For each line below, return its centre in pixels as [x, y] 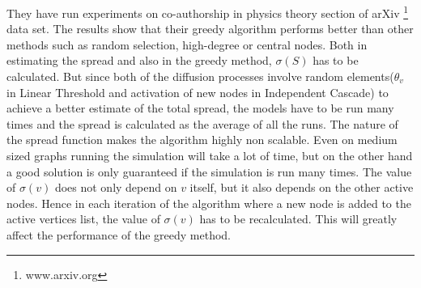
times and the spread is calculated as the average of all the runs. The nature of [202, 123]
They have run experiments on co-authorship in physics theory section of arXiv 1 [208, 12]
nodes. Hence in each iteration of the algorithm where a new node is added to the [209, 203]
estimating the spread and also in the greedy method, [139, 60]
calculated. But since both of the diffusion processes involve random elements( [200, 76]
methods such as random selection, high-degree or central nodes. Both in [187, 44]
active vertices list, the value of [83, 219]
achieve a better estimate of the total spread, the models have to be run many [200, 108]
